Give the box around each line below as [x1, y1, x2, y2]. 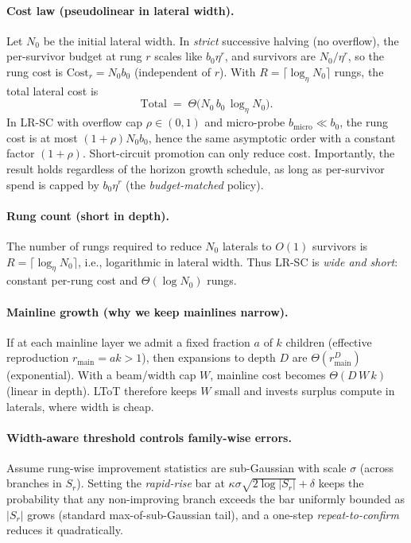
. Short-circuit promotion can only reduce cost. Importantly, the [82, 145, 395, 161]
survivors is [312, 237, 368, 254]
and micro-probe [204, 114, 285, 130]
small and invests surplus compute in [215, 382, 395, 398]
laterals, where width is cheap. [6, 398, 154, 414]
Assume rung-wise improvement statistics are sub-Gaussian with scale [6, 459, 347, 475]
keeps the [318, 475, 364, 491]
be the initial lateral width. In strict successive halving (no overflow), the [43, 32, 399, 48]
